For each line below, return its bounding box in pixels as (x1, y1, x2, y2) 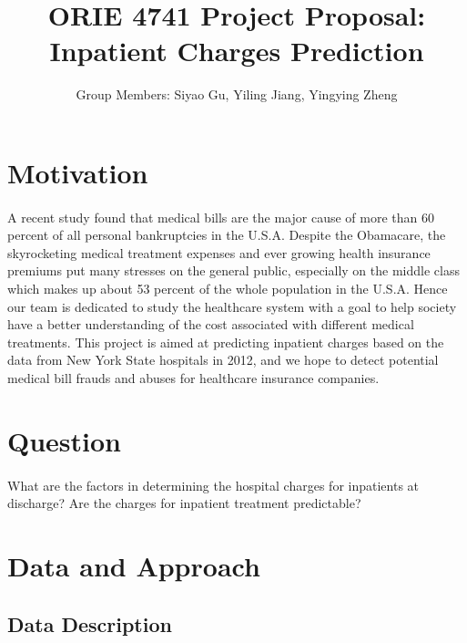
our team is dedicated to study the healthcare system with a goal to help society (7, 296, 457, 316)
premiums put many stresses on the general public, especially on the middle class (7, 261, 460, 280)
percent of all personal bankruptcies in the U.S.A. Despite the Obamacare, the (7, 225, 446, 244)
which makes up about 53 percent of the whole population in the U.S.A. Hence (7, 279, 448, 298)
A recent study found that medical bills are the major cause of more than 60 (7, 207, 434, 226)
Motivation (7, 153, 148, 191)
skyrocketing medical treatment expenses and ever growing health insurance (7, 243, 431, 262)
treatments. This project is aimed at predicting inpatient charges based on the (7, 332, 444, 351)
